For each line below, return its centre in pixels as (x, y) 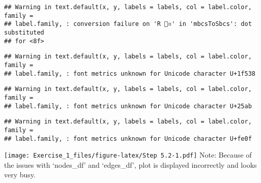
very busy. (20, 175)
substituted (24, 32)
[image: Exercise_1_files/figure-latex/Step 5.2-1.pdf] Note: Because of (128, 155)
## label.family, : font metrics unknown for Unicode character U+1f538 (130, 73)
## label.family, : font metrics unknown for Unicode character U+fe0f (128, 139)
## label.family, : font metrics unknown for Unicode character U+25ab (128, 106)
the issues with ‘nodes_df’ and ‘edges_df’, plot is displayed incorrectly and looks (130, 164)
